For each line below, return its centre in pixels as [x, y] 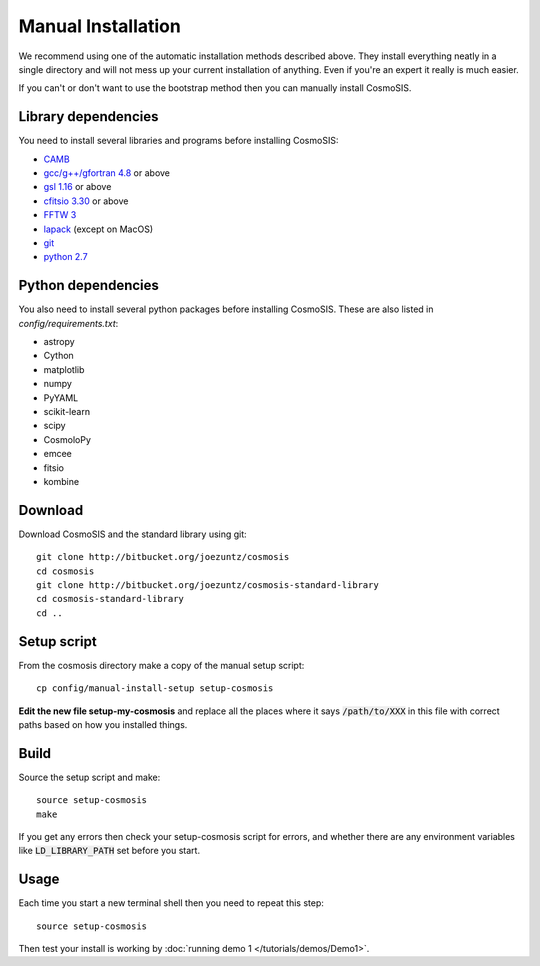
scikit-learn [66, 411]
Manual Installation [100, 26]
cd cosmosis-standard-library [110, 599]
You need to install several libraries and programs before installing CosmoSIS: [178, 141]
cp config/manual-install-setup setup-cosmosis [155, 688]
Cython [58, 356]
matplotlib [64, 369]
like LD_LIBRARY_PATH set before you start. [109, 851]
